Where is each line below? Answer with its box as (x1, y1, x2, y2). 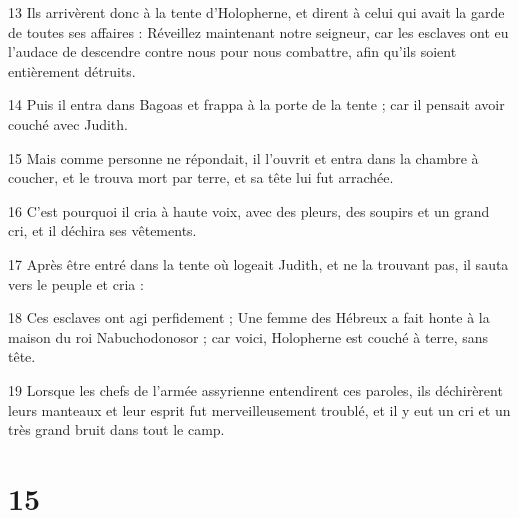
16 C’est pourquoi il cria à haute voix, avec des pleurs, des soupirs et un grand (8, 200, 490, 221)
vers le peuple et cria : (8, 273, 144, 294)
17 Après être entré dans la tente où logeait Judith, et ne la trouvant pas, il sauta (8, 253, 509, 274)
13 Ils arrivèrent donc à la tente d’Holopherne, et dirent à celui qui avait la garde (8, 2, 505, 22)
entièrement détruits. (8, 60, 136, 81)
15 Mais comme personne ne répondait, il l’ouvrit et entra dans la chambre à (8, 147, 479, 168)
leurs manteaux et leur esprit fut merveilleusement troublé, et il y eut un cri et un (8, 399, 511, 420)
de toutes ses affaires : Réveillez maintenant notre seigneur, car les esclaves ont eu (8, 21, 509, 42)
